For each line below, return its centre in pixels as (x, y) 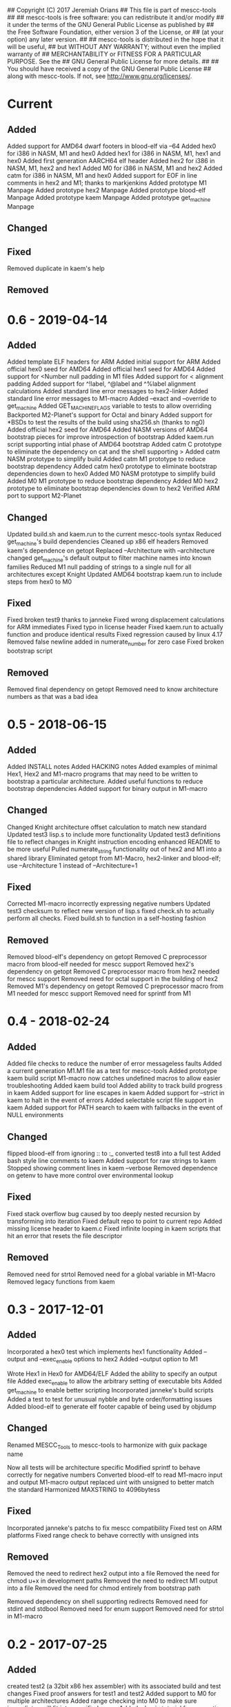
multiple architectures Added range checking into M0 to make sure (102, 1701)
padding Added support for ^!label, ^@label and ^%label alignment (102, 384)
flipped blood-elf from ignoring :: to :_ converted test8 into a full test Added (114, 1153)
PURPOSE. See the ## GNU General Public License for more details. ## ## (113, 61)
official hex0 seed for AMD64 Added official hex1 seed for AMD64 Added (111, 369)
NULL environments (36, 1115)
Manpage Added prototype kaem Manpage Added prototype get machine (109, 198)
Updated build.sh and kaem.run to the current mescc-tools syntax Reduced (114, 534)
